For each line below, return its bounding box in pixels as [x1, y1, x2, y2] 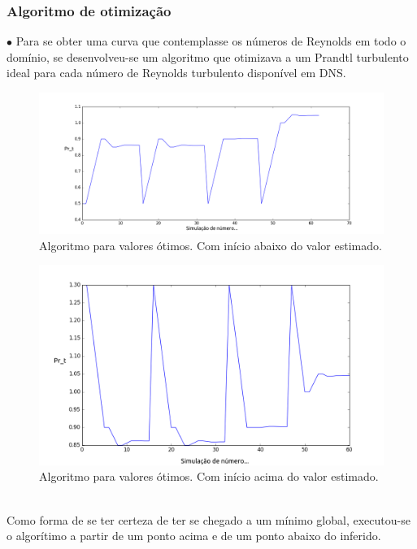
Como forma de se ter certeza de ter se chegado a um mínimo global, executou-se [7, 511, 410, 528]
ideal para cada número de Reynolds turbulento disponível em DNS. [7, 64, 346, 81]
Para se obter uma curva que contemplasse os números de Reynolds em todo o [15, 32, 406, 50]
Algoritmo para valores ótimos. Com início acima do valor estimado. [39, 468, 379, 485]
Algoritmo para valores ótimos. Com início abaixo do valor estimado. [39, 236, 382, 253]
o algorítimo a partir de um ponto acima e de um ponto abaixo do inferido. [7, 527, 381, 544]
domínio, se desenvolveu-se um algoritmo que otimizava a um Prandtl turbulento [7, 48, 409, 65]
